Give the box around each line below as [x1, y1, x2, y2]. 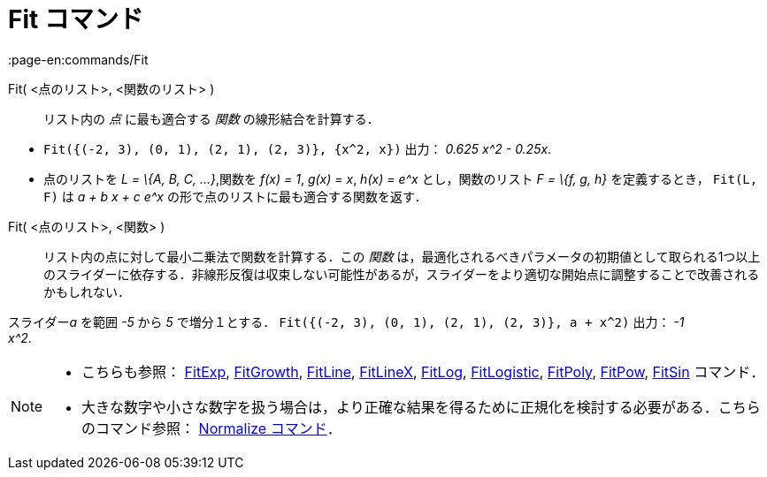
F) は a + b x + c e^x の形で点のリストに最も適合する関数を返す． [43, 188, 427, 204]
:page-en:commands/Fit [8, 51, 149, 67]
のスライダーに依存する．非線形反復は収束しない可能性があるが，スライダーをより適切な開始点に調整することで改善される [43, 266, 760, 282]
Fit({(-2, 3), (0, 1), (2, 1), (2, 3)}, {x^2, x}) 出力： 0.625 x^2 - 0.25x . [43, 140, 552, 156]
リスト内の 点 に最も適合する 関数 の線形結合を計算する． [43, 110, 380, 126]
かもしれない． [43, 284, 130, 299]
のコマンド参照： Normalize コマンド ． [81, 419, 341, 437]
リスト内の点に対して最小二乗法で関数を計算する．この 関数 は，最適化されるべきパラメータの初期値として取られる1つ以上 [43, 248, 761, 264]
